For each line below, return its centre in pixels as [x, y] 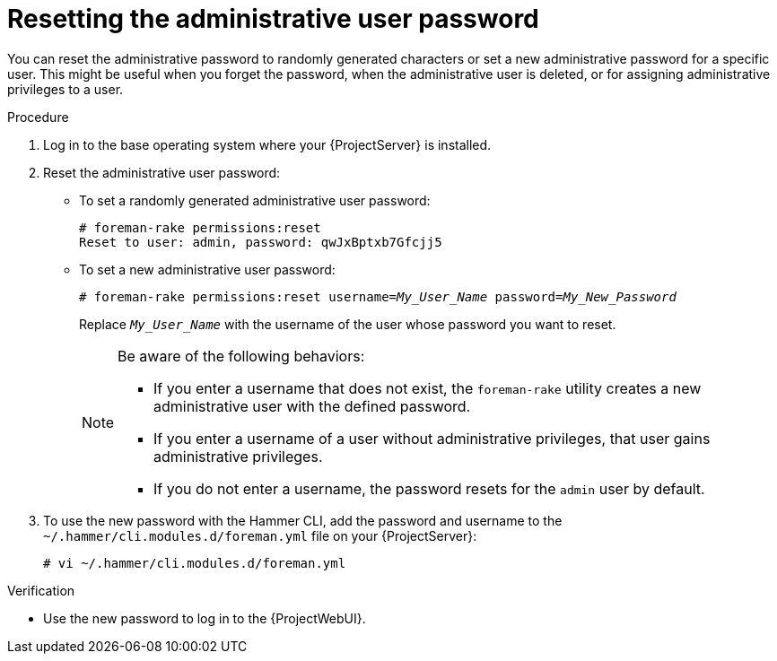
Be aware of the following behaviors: [241, 356]
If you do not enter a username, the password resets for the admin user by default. [429, 488]
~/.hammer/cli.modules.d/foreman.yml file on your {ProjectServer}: [260, 535]
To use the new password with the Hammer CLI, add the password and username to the [303, 520]
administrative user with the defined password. [312, 406]
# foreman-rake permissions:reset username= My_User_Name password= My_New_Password [378, 296]
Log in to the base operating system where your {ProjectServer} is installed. [267, 144]
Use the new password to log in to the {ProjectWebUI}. [205, 618]
